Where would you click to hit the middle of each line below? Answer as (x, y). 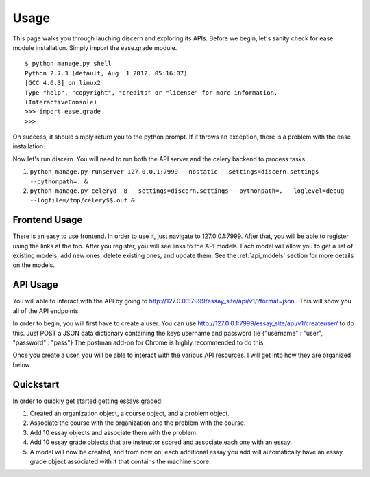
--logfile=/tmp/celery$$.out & (82, 200)
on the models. (34, 265)
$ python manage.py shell (69, 64)
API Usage (35, 285)
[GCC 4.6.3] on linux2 (63, 83)
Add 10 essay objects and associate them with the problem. (114, 432)
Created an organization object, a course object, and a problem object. (129, 414)
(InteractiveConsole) (61, 102)
